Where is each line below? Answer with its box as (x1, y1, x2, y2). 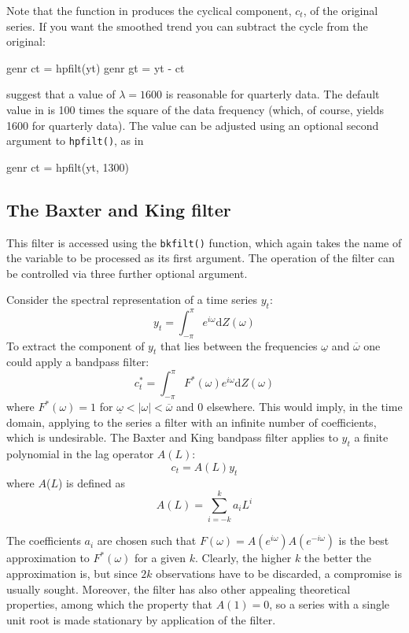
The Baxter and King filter (6, 197, 231, 221)
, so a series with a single (269, 596, 390, 613)
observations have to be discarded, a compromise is (156, 565, 403, 581)
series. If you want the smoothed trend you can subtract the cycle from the (6, 17, 368, 34)
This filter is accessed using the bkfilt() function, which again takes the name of (6, 234, 402, 250)
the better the (304, 550, 372, 566)
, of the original (303, 2, 378, 18)
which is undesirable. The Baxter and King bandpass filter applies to (6, 429, 338, 446)
